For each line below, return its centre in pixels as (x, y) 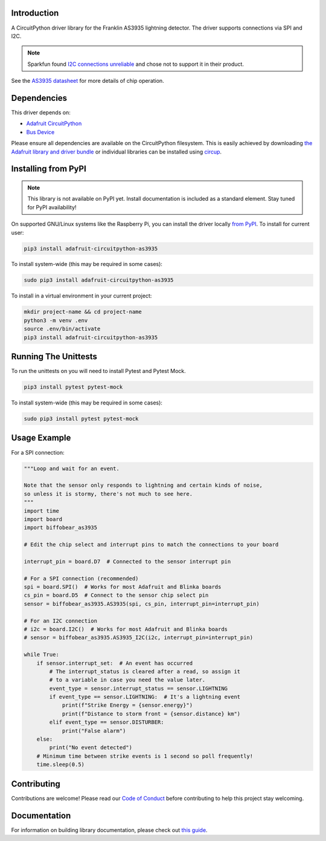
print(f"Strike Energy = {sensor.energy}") (127, 705)
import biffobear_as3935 (61, 528)
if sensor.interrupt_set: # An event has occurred (115, 663)
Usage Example (41, 438)
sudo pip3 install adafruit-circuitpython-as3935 (99, 280)
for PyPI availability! (52, 207)
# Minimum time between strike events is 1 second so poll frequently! (145, 756)
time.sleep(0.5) (60, 765)
